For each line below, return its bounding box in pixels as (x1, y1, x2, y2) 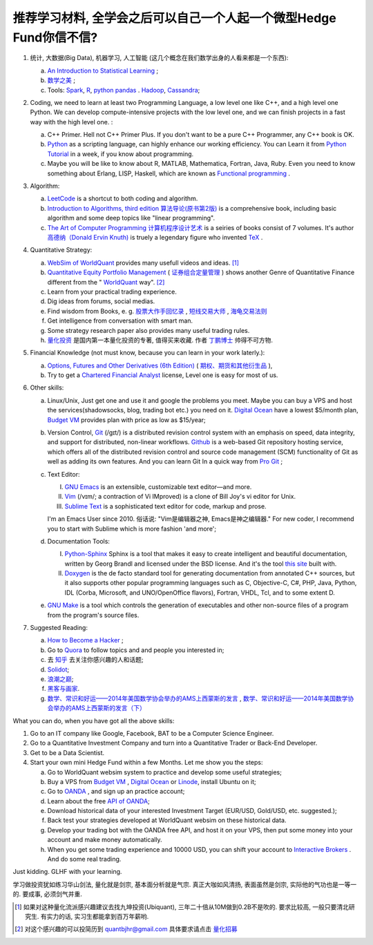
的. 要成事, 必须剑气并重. (12, 890, 82, 898)
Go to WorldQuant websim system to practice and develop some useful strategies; (47, 767, 283, 776)
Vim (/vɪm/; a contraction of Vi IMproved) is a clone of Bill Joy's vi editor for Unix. (64, 493, 296, 501)
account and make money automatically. (47, 836, 162, 844)
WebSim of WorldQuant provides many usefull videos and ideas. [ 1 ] (47, 258, 240, 267)
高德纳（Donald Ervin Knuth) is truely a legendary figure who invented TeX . (47, 233, 263, 241)
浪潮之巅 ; (47, 675, 74, 683)
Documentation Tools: (47, 537, 111, 545)
